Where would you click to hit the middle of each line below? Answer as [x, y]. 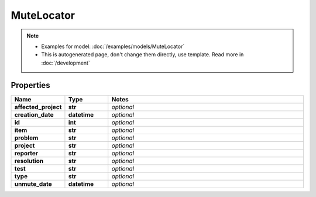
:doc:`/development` [66, 63]
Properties [30, 85]
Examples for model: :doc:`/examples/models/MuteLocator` [113, 46]
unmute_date [33, 184]
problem [26, 138]
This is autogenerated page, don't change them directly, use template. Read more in [142, 55]
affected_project [38, 107]
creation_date [34, 114]
